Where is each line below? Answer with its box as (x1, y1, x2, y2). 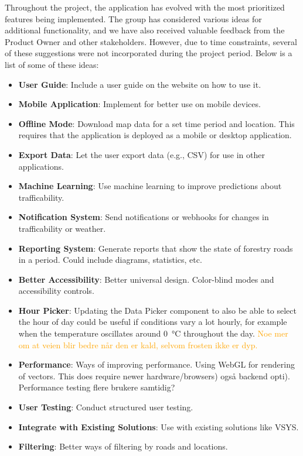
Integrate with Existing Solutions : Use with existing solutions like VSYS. (18, 420, 299, 433)
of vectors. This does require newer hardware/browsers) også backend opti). (18, 369, 290, 382)
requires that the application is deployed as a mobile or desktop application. (18, 129, 292, 141)
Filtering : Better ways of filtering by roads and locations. (18, 440, 228, 452)
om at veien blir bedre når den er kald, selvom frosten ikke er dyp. (18, 338, 258, 351)
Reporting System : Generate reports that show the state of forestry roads (18, 242, 293, 254)
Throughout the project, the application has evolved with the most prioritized (5, 1, 285, 13)
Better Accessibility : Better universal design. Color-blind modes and (18, 273, 274, 285)
